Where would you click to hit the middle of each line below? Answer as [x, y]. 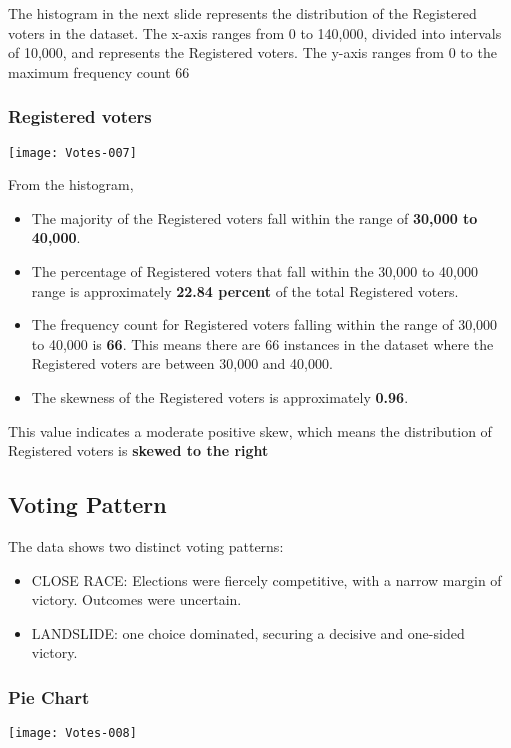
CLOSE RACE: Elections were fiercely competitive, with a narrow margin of [266, 579]
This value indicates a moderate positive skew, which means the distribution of [250, 430]
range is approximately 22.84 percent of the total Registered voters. [245, 290]
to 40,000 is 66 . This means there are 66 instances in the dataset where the [262, 343]
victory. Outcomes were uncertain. [136, 599]
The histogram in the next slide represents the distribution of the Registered [242, 13]
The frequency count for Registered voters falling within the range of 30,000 [264, 324]
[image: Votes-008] [72, 733]
